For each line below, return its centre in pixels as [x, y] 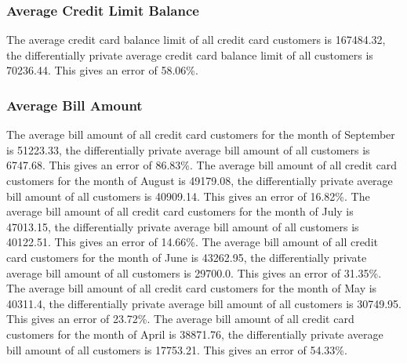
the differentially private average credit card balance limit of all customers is [190, 54]
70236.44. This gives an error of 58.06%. [102, 70]
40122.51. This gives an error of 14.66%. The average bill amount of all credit [192, 242]
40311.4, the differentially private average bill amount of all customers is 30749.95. [204, 303]
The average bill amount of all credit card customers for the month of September [201, 134]
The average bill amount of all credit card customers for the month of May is [192, 288]
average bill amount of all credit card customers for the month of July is [180, 211]
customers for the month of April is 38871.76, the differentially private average [195, 334]
